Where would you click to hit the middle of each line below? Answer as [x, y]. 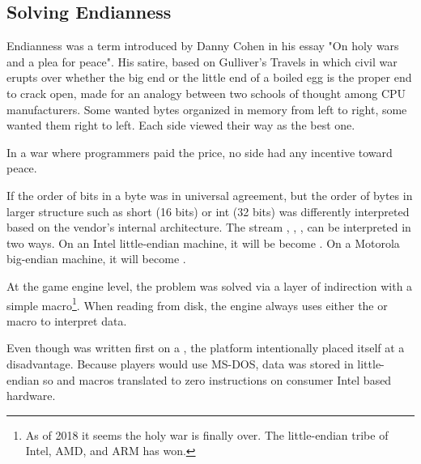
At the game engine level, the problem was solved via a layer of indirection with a [210, 285]
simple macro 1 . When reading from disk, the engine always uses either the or [197, 304]
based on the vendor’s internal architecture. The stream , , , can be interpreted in [209, 227]
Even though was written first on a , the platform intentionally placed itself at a [206, 348]
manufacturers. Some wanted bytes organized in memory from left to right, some [207, 109]
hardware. [31, 396]
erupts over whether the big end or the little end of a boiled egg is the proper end [209, 77]
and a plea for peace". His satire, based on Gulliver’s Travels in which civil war [202, 61]
